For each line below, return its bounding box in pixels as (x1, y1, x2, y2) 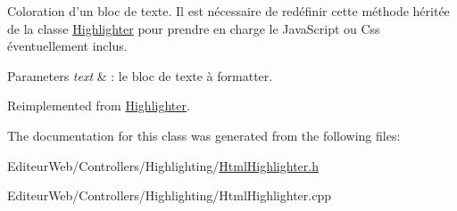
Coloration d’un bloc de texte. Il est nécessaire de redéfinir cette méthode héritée (7, 2, 450, 20)
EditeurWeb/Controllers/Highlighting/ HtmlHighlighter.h (7, 156, 319, 174)
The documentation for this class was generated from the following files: (7, 126, 401, 144)
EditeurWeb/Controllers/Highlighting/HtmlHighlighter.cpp (7, 186, 331, 205)
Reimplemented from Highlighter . (7, 96, 190, 115)
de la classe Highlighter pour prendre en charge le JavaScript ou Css (7, 19, 380, 37)
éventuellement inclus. (7, 37, 128, 55)
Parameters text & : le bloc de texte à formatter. (7, 66, 273, 85)
